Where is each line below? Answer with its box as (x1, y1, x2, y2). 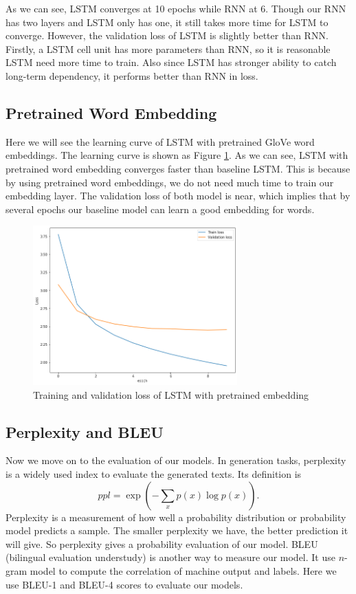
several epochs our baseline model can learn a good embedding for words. (5, 201, 315, 216)
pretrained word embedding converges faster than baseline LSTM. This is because (5, 161, 351, 175)
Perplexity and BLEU (5, 421, 164, 442)
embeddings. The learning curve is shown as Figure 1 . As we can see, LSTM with (5, 148, 348, 162)
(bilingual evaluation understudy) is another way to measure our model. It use (5, 550, 335, 564)
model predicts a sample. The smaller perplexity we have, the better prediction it (5, 523, 348, 538)
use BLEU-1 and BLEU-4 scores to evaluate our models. (5, 577, 243, 591)
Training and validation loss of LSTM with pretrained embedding (33, 387, 309, 401)
